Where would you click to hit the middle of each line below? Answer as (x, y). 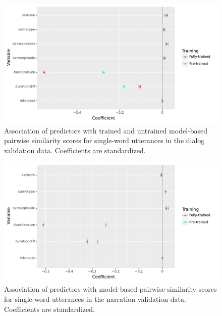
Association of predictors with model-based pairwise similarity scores (110, 289)
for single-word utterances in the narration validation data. (95, 299)
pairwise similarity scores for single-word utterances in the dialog (104, 140)
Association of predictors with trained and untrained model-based (106, 130)
